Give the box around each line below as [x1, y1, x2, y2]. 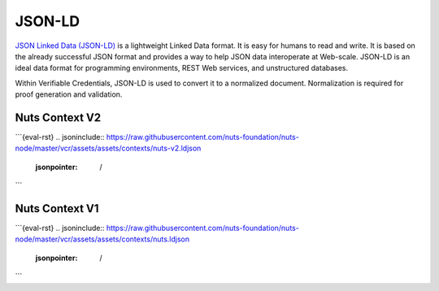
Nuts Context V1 [15, 202, 99, 215]
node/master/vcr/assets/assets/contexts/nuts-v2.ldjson [15, 143, 202, 154]
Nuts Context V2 [15, 111, 102, 124]
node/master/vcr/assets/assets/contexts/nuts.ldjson [15, 234, 190, 244]
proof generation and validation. [15, 89, 123, 99]
